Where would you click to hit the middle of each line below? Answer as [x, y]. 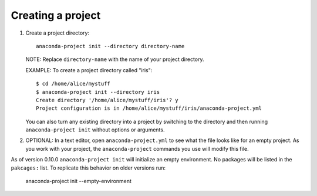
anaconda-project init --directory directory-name [110, 46]
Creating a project [56, 15]
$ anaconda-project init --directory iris [98, 92]
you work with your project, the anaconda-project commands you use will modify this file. [137, 148]
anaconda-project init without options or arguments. [95, 130]
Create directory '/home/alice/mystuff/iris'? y [107, 100]
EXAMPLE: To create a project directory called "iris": [89, 70]
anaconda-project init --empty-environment [79, 181]
